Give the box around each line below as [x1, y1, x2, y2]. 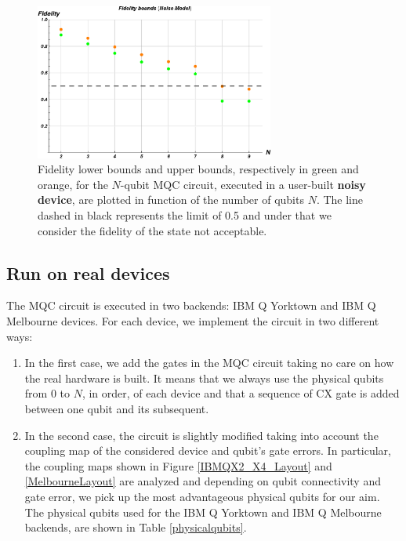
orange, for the [38, 176, 108, 192]
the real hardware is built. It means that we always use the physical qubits [24, 369, 384, 386]
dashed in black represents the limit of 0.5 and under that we [38, 206, 332, 223]
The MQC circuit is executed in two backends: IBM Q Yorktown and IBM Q [6, 297, 376, 314]
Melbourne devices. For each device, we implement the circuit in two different [6, 312, 379, 329]
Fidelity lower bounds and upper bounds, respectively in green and [38, 161, 359, 177]
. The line [316, 191, 363, 208]
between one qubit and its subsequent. [24, 400, 209, 416]
